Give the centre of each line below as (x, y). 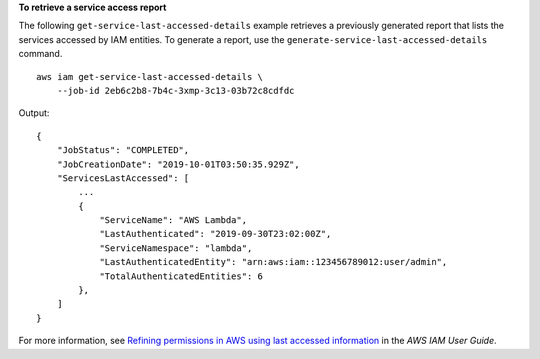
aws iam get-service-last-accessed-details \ (150, 76)
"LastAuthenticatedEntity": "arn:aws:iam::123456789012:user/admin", (273, 262)
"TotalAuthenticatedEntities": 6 (181, 276)
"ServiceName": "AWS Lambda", (173, 220)
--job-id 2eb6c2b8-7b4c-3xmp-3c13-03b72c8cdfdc (175, 90)
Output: (34, 113)
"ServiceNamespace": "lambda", (176, 248)
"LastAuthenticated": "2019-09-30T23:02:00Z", (215, 234)
